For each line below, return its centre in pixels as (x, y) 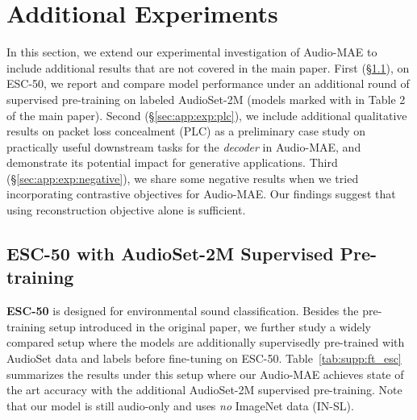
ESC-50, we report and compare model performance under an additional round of (208, 83)
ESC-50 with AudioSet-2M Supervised (170, 254)
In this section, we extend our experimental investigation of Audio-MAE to (192, 52)
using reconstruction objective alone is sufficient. (126, 210)
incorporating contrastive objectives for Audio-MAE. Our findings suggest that (201, 194)
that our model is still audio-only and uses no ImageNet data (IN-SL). (180, 405)
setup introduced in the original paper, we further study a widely (210, 326)
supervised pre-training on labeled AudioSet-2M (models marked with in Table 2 (206, 99)
